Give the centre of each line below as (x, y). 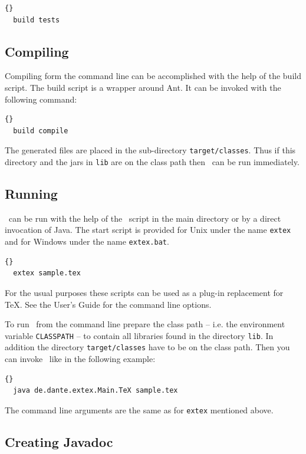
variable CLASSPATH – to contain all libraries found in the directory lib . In (139, 335)
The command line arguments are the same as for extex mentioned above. (139, 409)
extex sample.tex (47, 273)
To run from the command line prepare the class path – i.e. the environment (145, 324)
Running (31, 194)
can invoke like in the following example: (80, 359)
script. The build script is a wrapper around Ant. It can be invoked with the (143, 87)
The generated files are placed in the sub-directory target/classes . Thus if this (150, 150)
